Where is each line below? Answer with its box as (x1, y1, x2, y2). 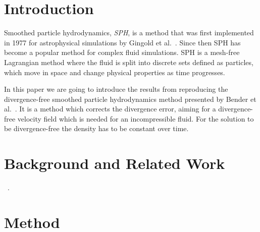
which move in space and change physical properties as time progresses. (4, 67, 225, 77)
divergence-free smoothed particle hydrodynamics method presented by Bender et (4, 93, 256, 104)
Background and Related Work (4, 153, 225, 173)
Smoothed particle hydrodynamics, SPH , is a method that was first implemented (4, 27, 254, 38)
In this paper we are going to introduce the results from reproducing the (4, 84, 228, 94)
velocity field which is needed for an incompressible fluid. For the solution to (17, 113, 254, 124)
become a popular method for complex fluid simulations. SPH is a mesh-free (4, 47, 240, 57)
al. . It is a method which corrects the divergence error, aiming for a (4, 103, 216, 114)
